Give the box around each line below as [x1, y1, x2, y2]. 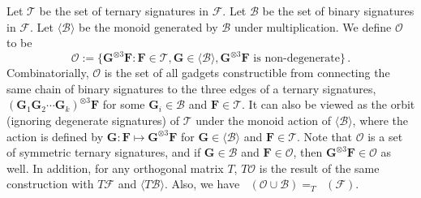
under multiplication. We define [234, 18, 392, 35]
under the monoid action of [195, 112, 332, 129]
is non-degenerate [253, 53, 340, 65]
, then [293, 144, 323, 161]
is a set [367, 127, 403, 144]
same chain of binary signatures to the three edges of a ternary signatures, [6, 80, 376, 97]
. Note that [297, 127, 353, 144]
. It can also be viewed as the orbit [242, 96, 415, 113]
